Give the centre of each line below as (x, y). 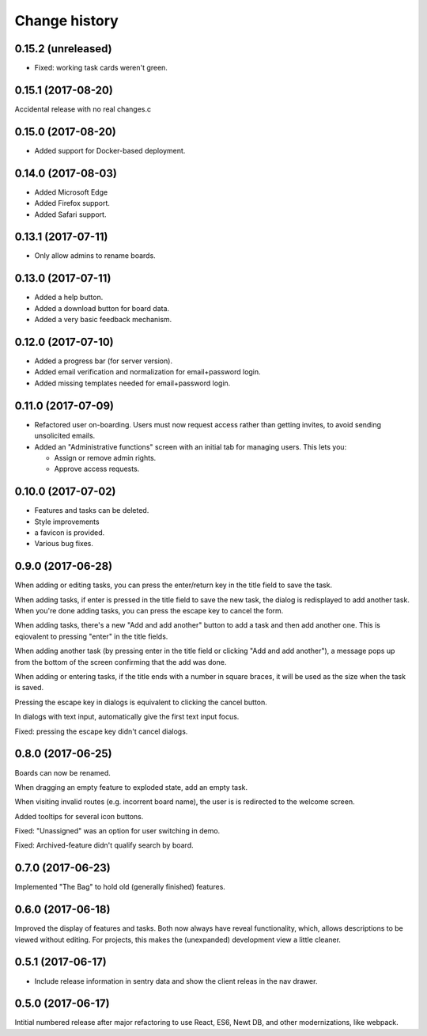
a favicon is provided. (70, 533)
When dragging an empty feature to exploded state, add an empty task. (131, 787)
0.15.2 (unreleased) (63, 49)
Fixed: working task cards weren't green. (101, 68)
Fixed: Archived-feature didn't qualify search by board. (104, 845)
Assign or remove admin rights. (105, 457)
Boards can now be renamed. (62, 772)
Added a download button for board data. (102, 308)
